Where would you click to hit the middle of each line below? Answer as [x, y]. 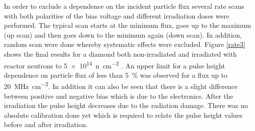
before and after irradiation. [46, 124]
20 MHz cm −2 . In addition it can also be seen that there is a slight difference [121, 86]
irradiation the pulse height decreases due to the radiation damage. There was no [126, 105]
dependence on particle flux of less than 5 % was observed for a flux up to [116, 75]
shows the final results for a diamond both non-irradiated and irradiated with [120, 54]
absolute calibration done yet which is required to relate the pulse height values [123, 115]
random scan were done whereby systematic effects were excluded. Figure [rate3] [125, 44]
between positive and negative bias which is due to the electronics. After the [119, 96]
